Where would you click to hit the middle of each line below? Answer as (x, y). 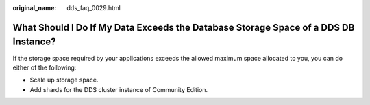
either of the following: (45, 67)
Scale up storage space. (64, 80)
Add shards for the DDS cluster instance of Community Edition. (119, 89)
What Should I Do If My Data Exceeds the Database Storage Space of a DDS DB (184, 27)
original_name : (35, 8)
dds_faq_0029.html (94, 8)
